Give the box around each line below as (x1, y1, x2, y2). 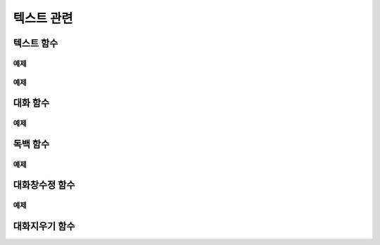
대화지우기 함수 (13, 220, 75, 232)
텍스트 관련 (13, 11, 73, 26)
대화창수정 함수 (13, 179, 75, 191)
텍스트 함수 (13, 37, 58, 49)
